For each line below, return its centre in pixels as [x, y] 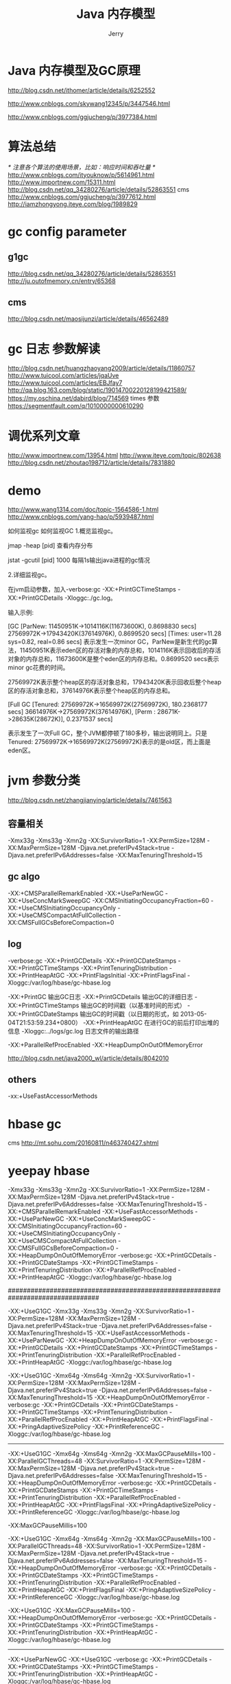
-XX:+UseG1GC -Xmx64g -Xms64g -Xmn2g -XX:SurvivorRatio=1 [99, 1376]
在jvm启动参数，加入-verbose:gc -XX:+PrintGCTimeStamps [92, 590]
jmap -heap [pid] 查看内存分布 [50, 546]
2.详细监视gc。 [29, 575]
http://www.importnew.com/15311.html [62, 182]
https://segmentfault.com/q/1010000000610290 [76, 406]
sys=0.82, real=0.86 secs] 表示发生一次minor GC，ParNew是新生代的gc [110, 642]
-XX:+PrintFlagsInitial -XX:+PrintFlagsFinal [126, 975]
